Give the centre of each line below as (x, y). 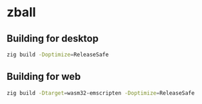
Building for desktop (53, 39)
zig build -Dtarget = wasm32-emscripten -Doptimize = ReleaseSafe (101, 93)
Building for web (44, 77)
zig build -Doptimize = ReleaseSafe (58, 54)
